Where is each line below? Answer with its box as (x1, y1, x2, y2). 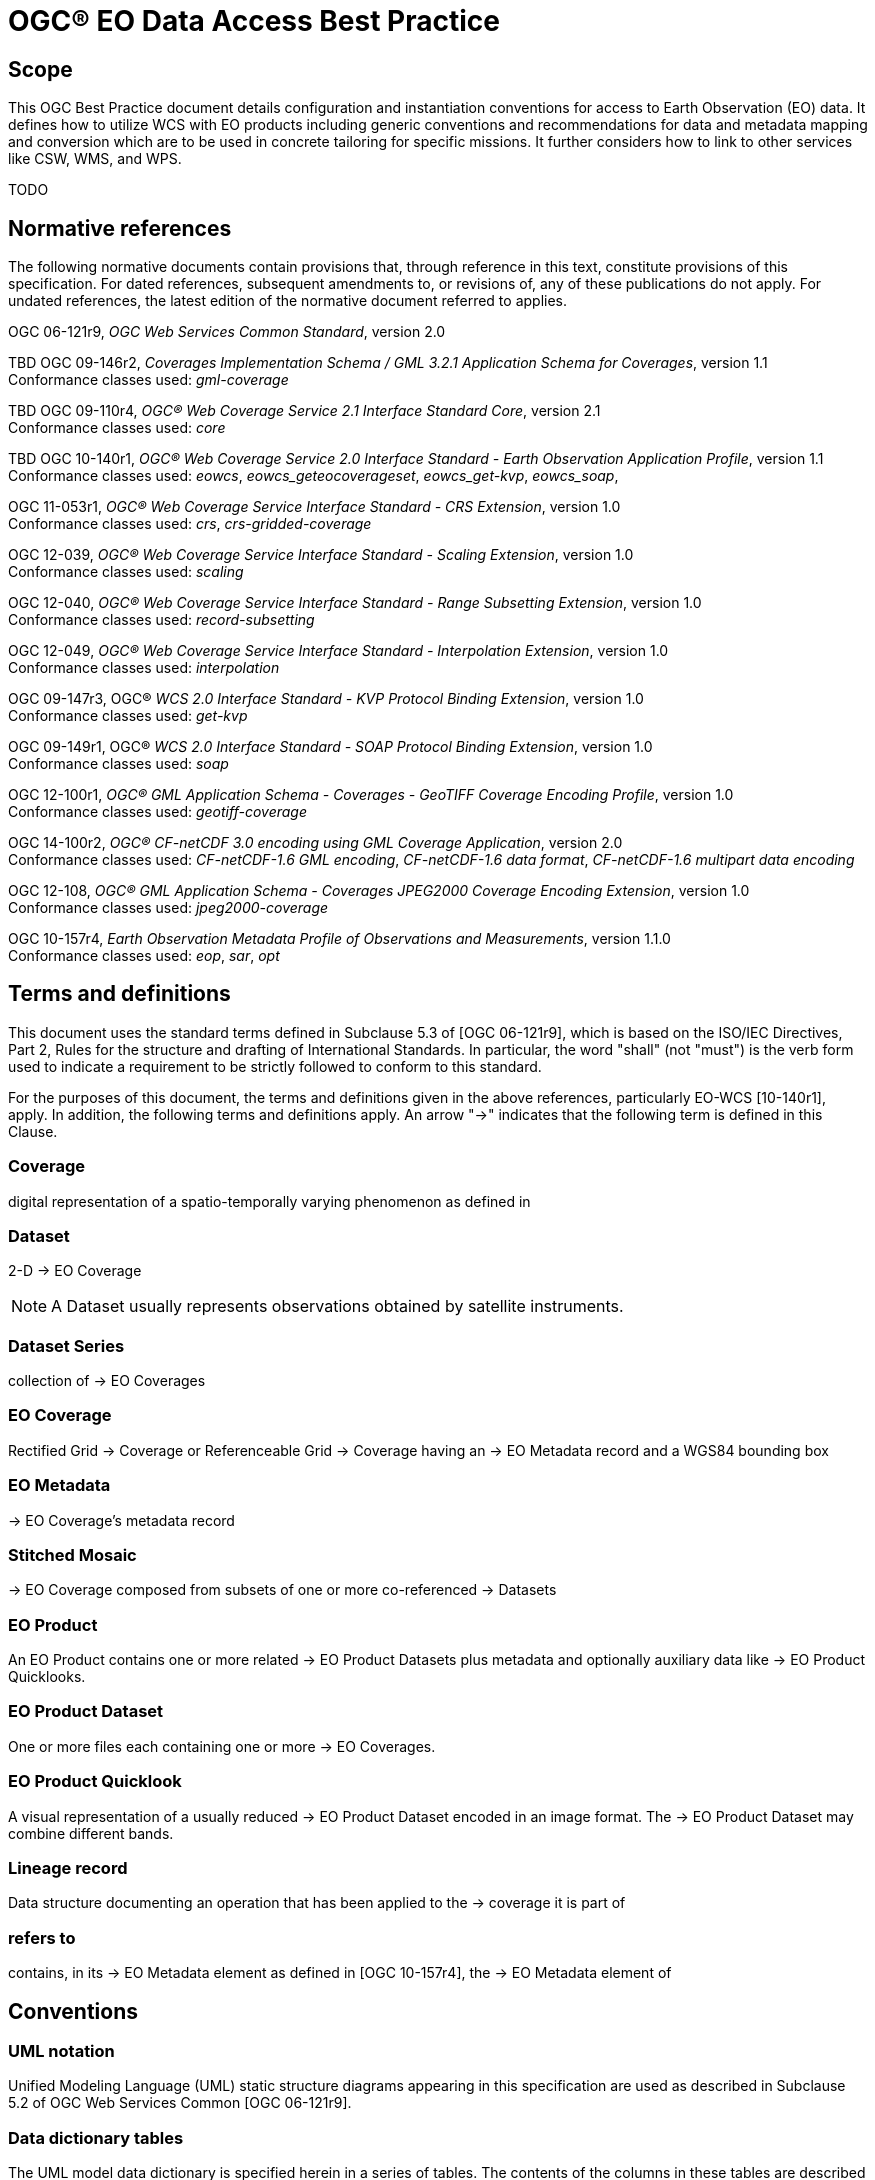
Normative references (8, 215, 232, 241)
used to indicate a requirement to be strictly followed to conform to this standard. (8, 1057, 542, 1075)
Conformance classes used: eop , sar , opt (8, 947, 280, 965)
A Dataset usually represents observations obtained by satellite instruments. (51, 1296, 624, 1317)
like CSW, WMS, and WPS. (8, 150, 182, 168)
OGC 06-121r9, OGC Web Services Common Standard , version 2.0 (8, 323, 446, 341)
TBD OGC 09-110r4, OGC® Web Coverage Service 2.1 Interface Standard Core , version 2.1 (8, 402, 601, 420)
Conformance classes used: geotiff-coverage (8, 803, 308, 821)
